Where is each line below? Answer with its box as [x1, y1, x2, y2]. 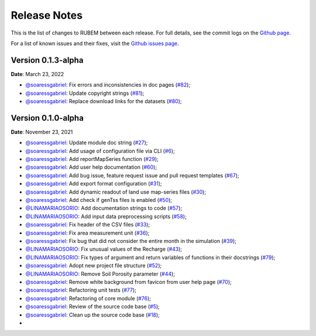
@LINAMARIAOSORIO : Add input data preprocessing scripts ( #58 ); [25, 212, 187, 220]
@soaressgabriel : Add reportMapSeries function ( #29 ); [25, 156, 159, 163]
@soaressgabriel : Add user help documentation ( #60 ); [25, 164, 157, 171]
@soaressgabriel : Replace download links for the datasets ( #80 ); [25, 98, 182, 105]
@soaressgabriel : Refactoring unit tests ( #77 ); [25, 287, 137, 294]
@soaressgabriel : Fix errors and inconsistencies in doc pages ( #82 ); [25, 81, 191, 88]
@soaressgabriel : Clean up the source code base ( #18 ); [25, 311, 160, 318]
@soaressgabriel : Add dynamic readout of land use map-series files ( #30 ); [25, 188, 207, 196]
